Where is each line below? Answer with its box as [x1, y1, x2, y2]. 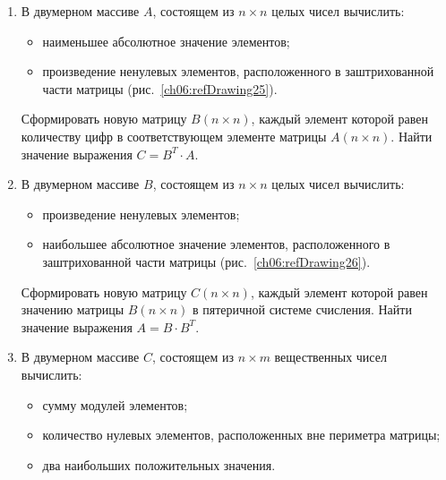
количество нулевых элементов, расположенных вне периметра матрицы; [42, 425, 441, 444]
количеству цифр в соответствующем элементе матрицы [21, 126, 327, 145]
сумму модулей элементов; [42, 395, 188, 414]
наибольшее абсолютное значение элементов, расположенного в [42, 235, 390, 253]
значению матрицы [21, 300, 124, 319]
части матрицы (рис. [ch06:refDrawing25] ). [42, 79, 278, 98]
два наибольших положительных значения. [42, 455, 276, 474]
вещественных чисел [274, 347, 387, 366]
